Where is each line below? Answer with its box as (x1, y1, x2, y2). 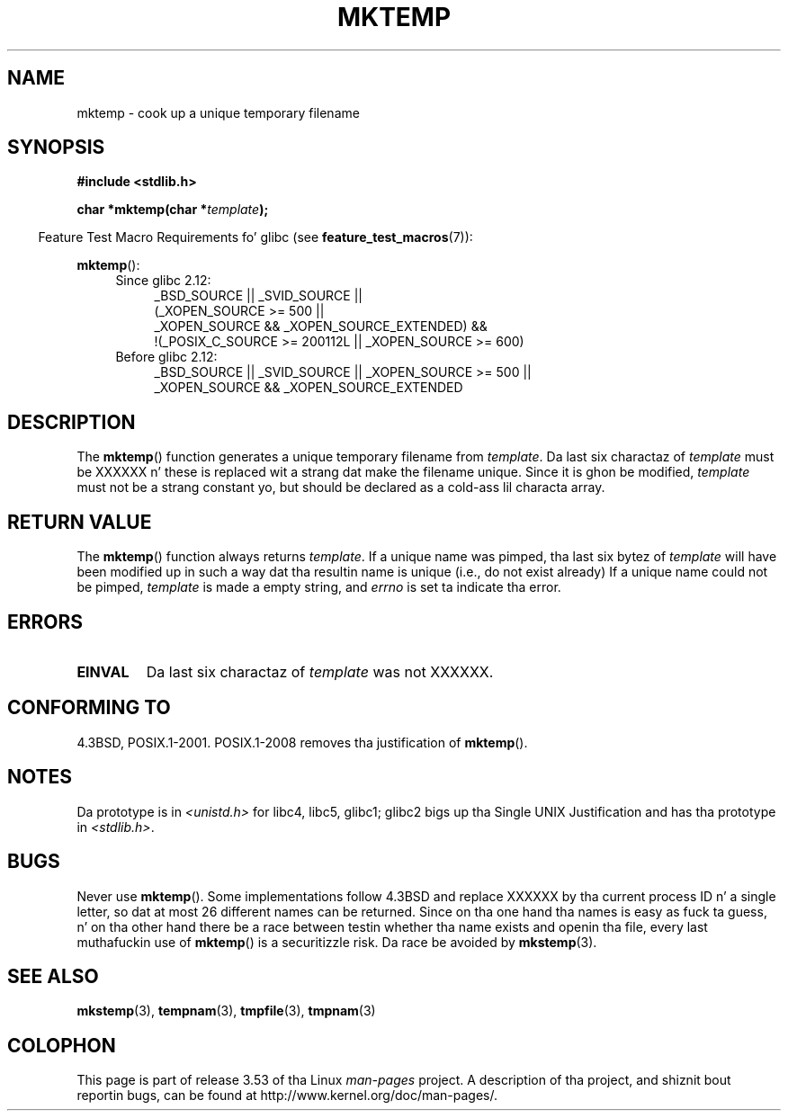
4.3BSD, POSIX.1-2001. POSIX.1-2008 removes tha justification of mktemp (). (76, 734, 528, 750)
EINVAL (76, 662, 130, 681)
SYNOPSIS (7, 136, 105, 159)
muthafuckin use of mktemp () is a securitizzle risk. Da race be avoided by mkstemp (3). (76, 934, 597, 950)
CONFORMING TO (7, 696, 171, 720)
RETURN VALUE (7, 510, 152, 533)
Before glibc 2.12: (115, 349, 218, 365)
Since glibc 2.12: (115, 273, 211, 289)
